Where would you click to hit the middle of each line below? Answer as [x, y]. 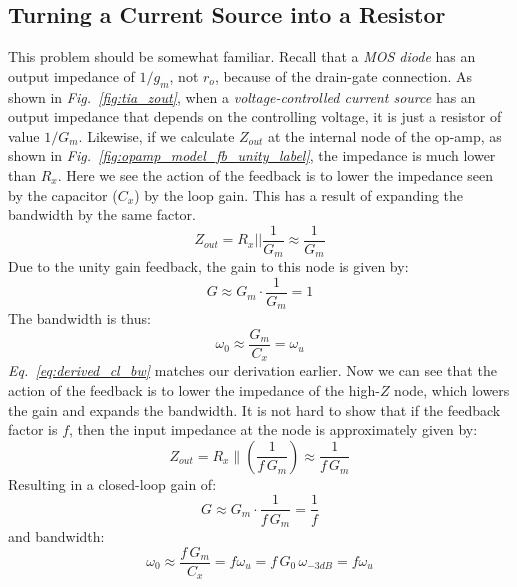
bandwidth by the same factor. [102, 214]
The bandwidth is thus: [79, 318]
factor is [33, 429]
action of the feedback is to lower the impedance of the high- [194, 390]
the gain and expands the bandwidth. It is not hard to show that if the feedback [254, 409]
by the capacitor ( [63, 194]
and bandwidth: [56, 535]
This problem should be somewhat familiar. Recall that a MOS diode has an [242, 56]
